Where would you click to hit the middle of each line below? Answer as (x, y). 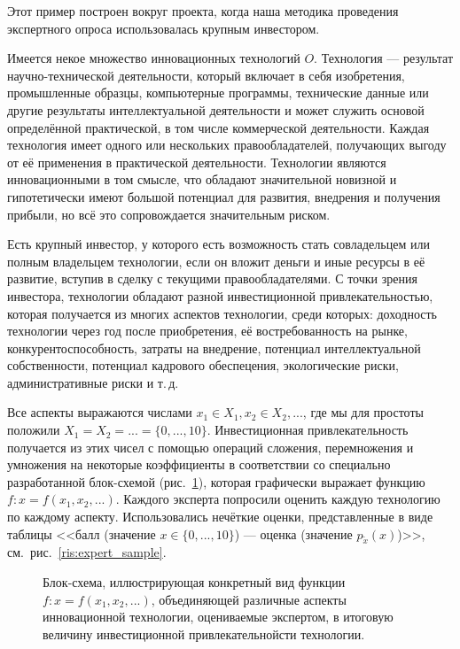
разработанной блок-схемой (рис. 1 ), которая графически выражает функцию (216, 481)
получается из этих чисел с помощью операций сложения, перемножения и (211, 447)
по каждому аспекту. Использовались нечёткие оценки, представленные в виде (220, 517)
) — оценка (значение (293, 533)
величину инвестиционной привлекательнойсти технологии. (204, 634)
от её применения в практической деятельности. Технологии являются (197, 162)
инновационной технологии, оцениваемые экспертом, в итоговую (218, 617)
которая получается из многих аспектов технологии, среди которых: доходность (222, 313)
